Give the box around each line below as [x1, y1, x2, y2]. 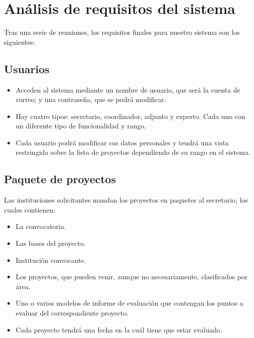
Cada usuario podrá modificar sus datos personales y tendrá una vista [15, 137, 229, 147]
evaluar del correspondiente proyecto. [15, 308, 129, 318]
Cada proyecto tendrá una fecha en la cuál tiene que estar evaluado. [15, 324, 222, 335]
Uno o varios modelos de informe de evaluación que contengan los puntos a [15, 298, 244, 308]
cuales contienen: [4, 204, 56, 215]
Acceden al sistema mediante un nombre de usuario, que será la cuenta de [15, 84, 241, 95]
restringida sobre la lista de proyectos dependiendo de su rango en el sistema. [15, 147, 251, 157]
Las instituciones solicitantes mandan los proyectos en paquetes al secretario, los [4, 195, 248, 205]
